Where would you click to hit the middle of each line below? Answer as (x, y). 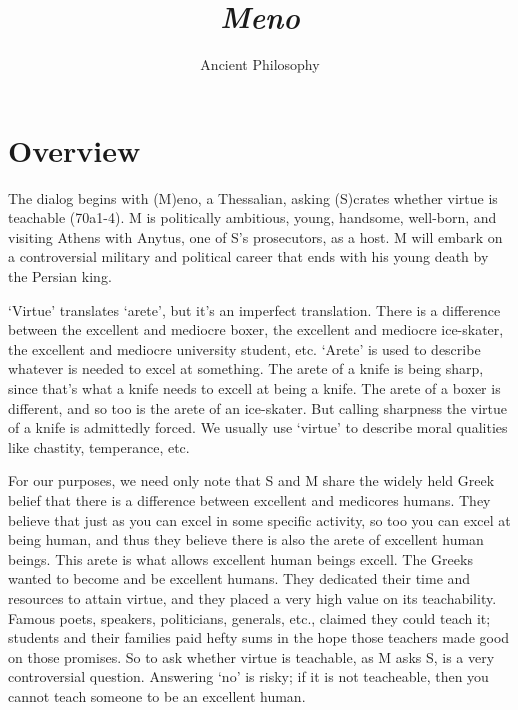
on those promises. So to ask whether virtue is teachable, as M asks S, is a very (251, 656)
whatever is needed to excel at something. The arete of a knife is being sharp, (246, 368)
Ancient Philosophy (260, 64)
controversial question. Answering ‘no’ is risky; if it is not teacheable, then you (248, 676)
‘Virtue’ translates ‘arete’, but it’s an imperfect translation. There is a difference (254, 309)
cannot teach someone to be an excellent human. (157, 695)
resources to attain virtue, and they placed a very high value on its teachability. (252, 597)
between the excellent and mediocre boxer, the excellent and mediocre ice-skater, (256, 329)
